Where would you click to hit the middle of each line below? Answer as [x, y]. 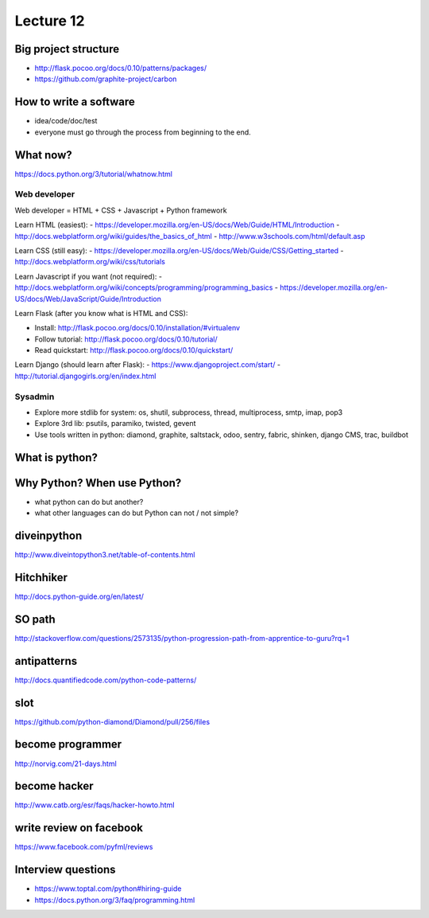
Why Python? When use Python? [98, 483]
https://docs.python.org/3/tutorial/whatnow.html [93, 174]
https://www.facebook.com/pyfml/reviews [84, 847]
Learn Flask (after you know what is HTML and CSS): [101, 313]
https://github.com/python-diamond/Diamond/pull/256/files [112, 721]
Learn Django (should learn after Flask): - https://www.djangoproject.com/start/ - [148, 365]
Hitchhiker [41, 577]
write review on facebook [79, 828]
